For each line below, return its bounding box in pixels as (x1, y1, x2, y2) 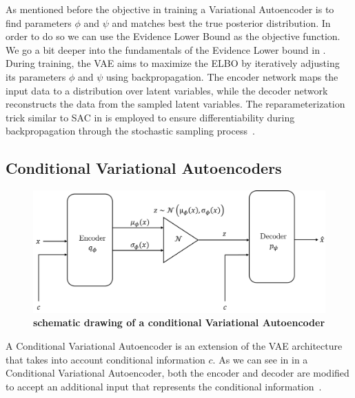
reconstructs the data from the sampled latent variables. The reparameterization (6, 97, 345, 111)
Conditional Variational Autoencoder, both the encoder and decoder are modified (6, 366, 349, 380)
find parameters (6, 15, 72, 30)
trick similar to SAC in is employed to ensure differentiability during (6, 110, 295, 124)
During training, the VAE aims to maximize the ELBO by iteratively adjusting (6, 56, 340, 70)
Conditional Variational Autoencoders (6, 157, 282, 179)
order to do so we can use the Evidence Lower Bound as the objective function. (6, 29, 341, 43)
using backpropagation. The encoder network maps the (106, 69, 338, 83)
